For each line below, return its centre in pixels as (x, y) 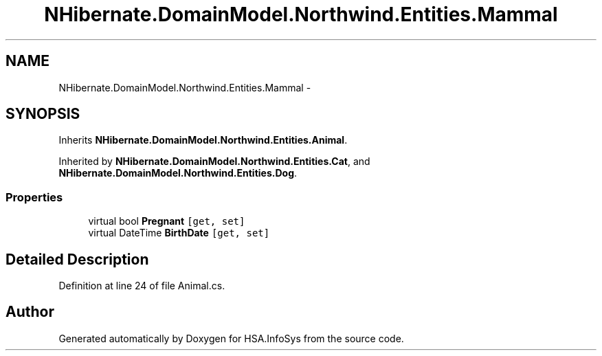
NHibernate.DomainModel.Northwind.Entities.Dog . (178, 173)
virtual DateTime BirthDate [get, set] (179, 233)
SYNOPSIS (43, 114)
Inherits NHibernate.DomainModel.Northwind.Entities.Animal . (203, 140)
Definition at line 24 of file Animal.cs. (142, 286)
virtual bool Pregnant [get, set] (167, 221)
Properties (34, 197)
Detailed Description (77, 259)
